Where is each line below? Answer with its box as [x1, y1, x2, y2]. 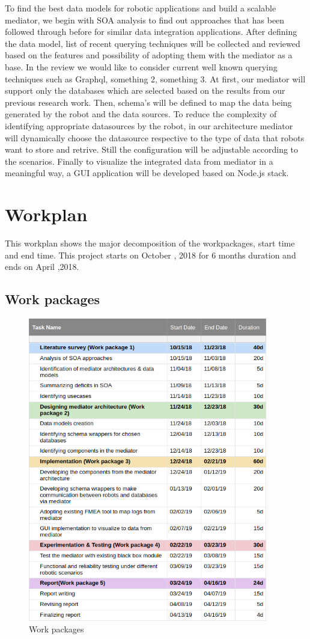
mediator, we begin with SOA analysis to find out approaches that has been [5, 13, 285, 26]
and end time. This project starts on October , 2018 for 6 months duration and [5, 248, 296, 261]
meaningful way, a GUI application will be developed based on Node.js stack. [5, 167, 289, 179]
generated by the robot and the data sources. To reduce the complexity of [5, 108, 277, 120]
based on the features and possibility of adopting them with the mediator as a [5, 49, 293, 61]
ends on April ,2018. [5, 260, 79, 273]
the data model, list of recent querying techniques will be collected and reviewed [5, 37, 300, 49]
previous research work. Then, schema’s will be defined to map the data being [5, 96, 292, 108]
